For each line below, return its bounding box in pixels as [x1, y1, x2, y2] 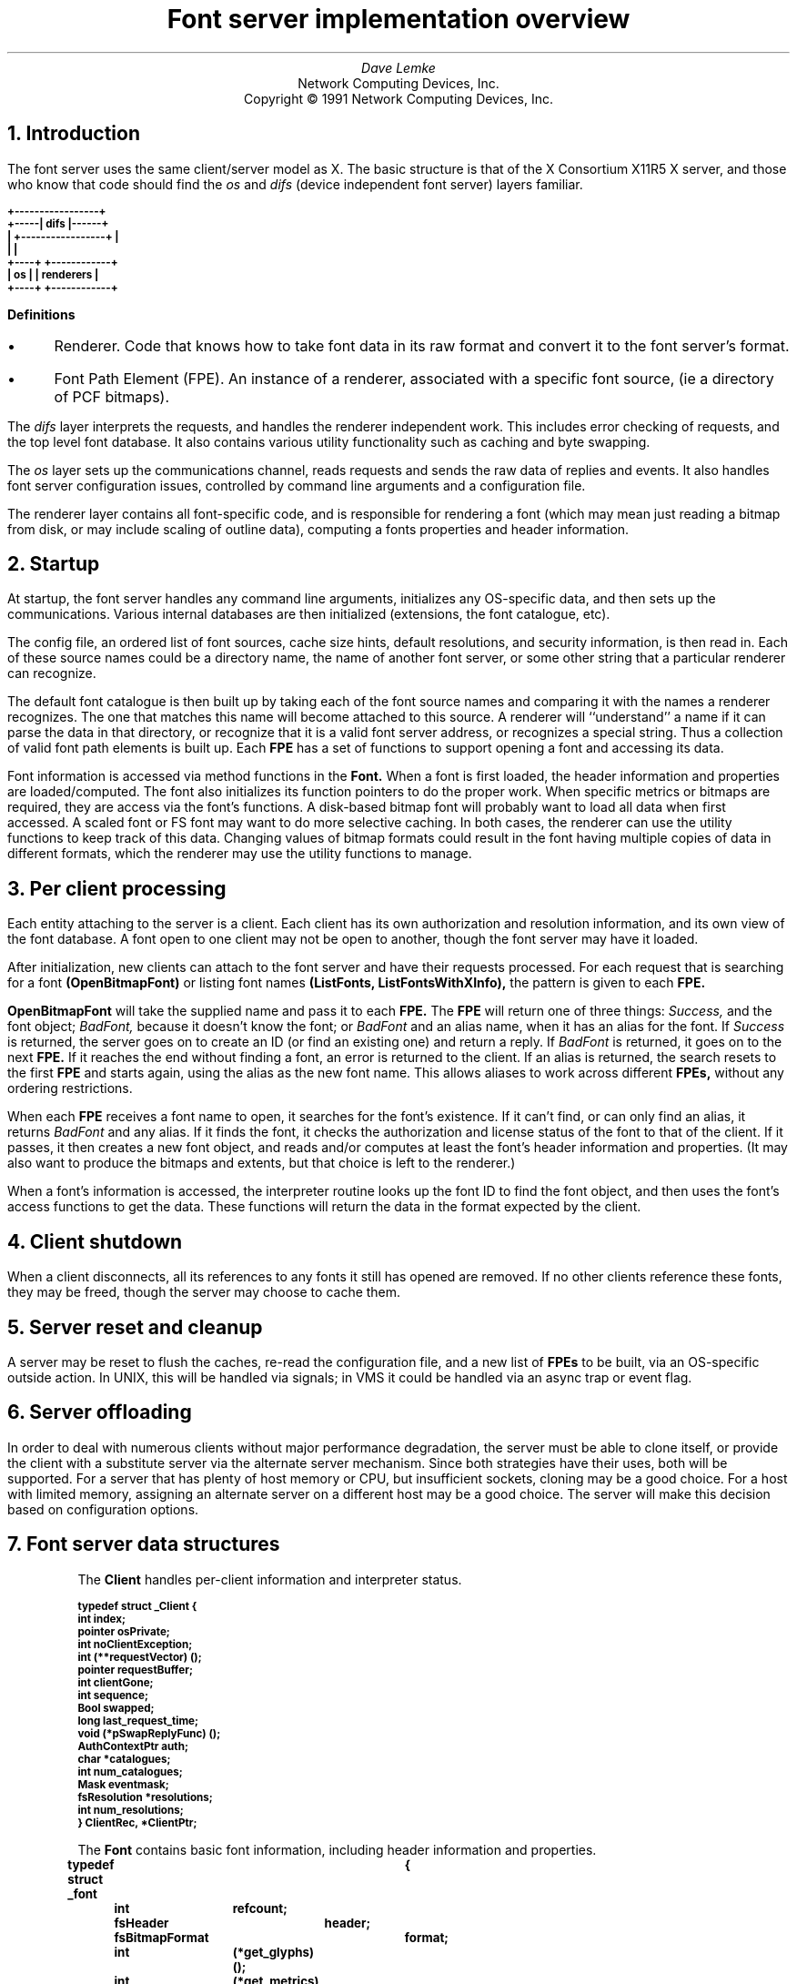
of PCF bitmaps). [54, 387, 170, 406]
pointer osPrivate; [77, 1625, 170, 1638]
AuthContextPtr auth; [77, 1739, 188, 1753]
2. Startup [7, 552, 100, 576]
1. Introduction [7, 122, 140, 146]
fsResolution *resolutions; [77, 1790, 213, 1804]
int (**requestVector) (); [77, 1650, 202, 1664]
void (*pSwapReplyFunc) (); [77, 1726, 221, 1740]
